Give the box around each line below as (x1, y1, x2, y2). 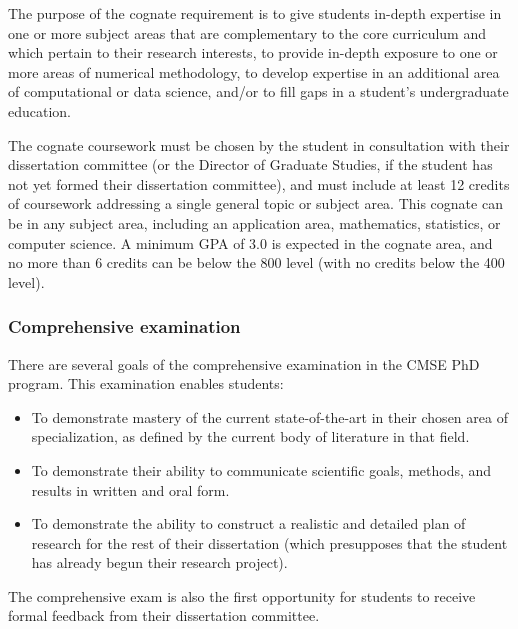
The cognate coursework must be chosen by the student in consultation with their (8, 134, 510, 155)
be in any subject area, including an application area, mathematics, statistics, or (8, 212, 501, 233)
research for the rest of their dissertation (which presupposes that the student (31, 532, 508, 553)
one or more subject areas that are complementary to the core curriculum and (8, 22, 486, 43)
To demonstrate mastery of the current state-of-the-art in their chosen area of (31, 406, 508, 427)
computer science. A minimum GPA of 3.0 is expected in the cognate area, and (8, 232, 493, 253)
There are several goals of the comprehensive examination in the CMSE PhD (8, 353, 480, 374)
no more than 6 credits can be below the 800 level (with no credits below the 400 (8, 252, 505, 273)
